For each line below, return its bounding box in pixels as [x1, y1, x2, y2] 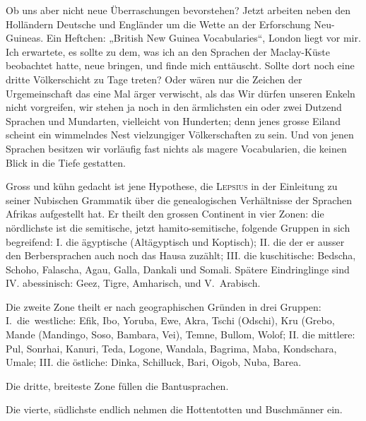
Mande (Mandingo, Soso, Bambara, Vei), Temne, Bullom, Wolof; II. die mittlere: [6, 327, 355, 342]
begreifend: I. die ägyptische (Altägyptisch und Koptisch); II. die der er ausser [6, 234, 345, 249]
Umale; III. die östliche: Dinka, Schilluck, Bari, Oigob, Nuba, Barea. [6, 355, 302, 369]
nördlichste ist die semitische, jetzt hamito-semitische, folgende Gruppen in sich [6, 220, 350, 235]
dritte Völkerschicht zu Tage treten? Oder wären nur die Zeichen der [6, 71, 302, 86]
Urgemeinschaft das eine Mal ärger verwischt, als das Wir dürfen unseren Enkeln [6, 85, 355, 100]
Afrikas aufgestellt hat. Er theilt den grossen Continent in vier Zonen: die [6, 206, 324, 221]
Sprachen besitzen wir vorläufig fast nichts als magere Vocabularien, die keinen [6, 141, 347, 155]
